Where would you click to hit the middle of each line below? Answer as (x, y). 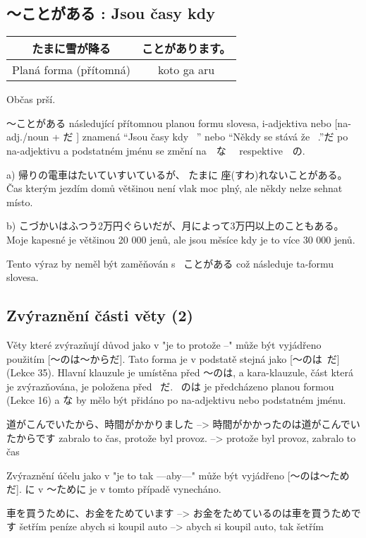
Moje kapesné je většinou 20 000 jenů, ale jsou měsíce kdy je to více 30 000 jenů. (181, 239)
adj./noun (28, 137)
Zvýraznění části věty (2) (100, 315)
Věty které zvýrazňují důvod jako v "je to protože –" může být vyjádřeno (164, 344)
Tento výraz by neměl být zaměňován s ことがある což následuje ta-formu (170, 263)
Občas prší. (31, 99)
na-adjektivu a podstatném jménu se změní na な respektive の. (156, 150)
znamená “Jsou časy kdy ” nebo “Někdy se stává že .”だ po (215, 137)
